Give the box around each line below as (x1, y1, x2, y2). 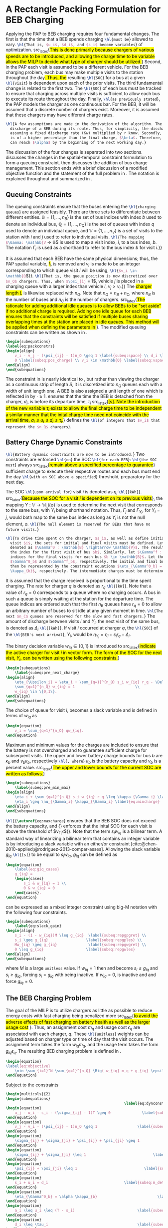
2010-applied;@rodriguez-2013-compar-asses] (5, 846, 103, 852)
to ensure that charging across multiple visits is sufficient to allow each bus (5, 90, 160, 96)
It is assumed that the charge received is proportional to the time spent (5, 577, 152, 583)
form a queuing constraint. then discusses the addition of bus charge (5, 160, 148, 166)
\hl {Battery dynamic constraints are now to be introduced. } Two (5, 451, 145, 457)
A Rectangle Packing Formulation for (5, 4, 161, 15)
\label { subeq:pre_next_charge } (14, 670, 80, 676)
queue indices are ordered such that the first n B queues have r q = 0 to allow (5, 601, 162, 608)
